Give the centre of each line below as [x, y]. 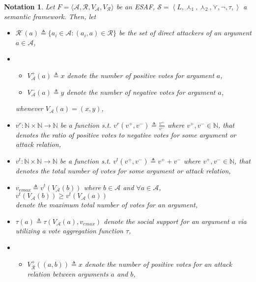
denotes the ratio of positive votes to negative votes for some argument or [126, 134]
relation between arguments [68, 274]
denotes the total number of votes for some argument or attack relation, [123, 170]
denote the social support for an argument [167, 221]
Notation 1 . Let [29, 6]
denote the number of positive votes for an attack [158, 264]
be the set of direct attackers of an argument [185, 33]
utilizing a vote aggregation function [69, 231]
